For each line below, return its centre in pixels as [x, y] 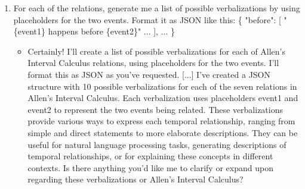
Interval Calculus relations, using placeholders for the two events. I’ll [153, 63]
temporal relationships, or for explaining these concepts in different [150, 156]
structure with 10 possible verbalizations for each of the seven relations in [162, 86]
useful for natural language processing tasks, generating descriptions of [157, 144]
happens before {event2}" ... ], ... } [111, 31]
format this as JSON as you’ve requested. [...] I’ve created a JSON [149, 74]
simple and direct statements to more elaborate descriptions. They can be [163, 132]
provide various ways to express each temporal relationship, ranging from [161, 121]
